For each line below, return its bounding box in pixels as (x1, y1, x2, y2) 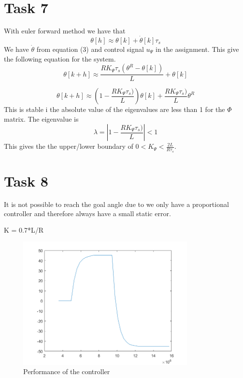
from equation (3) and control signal (36, 44, 144, 54)
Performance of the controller (23, 366, 110, 377)
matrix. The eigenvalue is (4, 113, 79, 124)
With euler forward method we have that (4, 26, 126, 36)
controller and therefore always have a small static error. (4, 208, 171, 219)
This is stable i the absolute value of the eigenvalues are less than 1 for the (4, 104, 225, 114)
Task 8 (4, 171, 48, 190)
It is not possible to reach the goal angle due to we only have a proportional (4, 199, 229, 209)
